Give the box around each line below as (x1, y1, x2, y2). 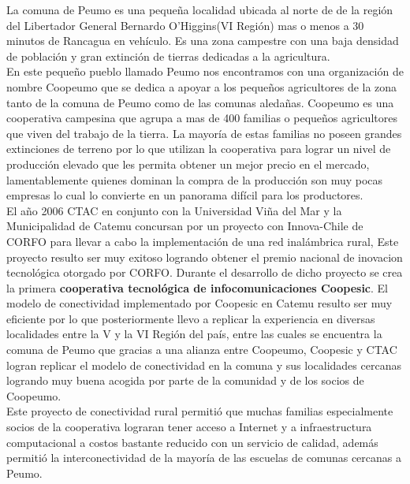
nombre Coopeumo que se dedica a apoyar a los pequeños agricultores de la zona (6, 78, 397, 95)
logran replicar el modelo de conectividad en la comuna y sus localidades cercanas (6, 356, 401, 373)
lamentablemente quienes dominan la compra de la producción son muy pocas (6, 171, 383, 188)
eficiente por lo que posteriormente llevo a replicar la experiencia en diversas (6, 310, 375, 326)
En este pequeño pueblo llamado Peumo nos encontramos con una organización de (6, 63, 404, 80)
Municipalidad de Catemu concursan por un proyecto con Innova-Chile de (6, 218, 363, 234)
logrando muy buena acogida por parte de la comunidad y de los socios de (6, 372, 364, 389)
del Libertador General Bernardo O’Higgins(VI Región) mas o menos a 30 (6, 17, 364, 33)
